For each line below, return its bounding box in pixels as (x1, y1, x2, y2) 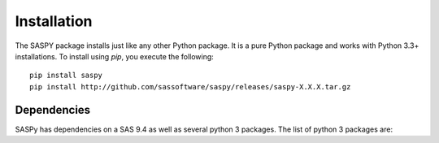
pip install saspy (29, 71, 103, 80)
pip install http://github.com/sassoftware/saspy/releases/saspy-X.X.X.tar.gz (29, 82, 351, 91)
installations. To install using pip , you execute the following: (15, 51, 215, 61)
